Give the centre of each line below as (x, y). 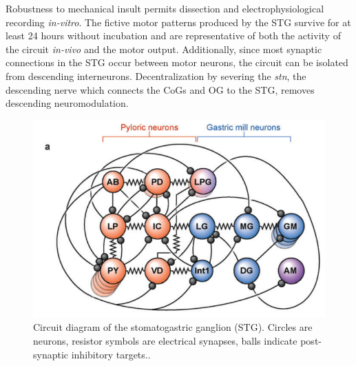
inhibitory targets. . (111, 354)
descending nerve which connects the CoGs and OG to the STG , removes (160, 89)
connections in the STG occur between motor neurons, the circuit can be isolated (177, 62)
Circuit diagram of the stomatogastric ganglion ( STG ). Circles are (173, 327)
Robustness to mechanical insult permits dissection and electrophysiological (165, 8)
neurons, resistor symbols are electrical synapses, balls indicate (165, 340)
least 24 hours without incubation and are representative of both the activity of (173, 35)
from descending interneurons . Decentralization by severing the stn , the (156, 75)
